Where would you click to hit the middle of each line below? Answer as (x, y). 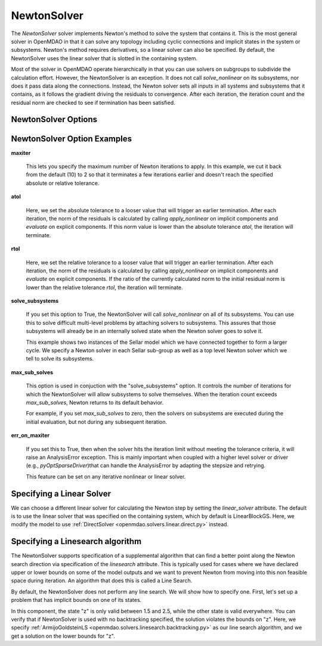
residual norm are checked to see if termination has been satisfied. (93, 103)
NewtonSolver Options (54, 119)
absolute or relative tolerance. (63, 183)
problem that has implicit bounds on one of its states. (76, 600)
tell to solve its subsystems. (60, 359)
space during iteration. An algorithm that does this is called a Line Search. (102, 580)
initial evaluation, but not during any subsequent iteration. (97, 422)
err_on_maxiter (30, 436)
